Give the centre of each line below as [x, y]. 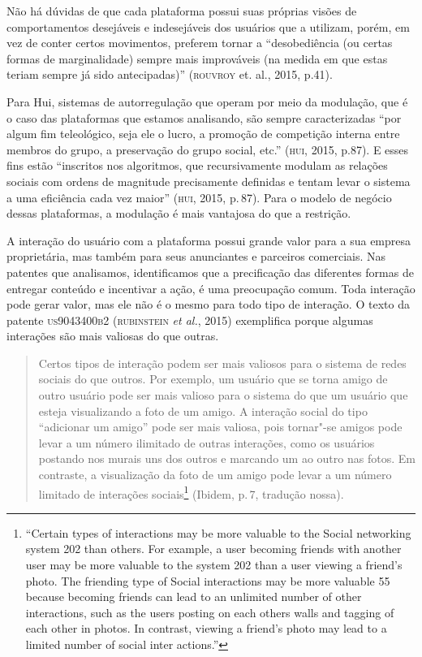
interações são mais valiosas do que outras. [113, 336]
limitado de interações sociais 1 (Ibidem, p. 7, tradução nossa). [191, 492]
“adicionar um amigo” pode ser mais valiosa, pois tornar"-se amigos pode [220, 427]
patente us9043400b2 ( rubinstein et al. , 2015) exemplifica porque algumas [190, 320]
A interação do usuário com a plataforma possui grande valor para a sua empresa [209, 240]
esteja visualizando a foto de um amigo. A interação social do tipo [203, 411]
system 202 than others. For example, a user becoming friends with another [213, 549]
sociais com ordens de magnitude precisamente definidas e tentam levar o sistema [209, 181]
